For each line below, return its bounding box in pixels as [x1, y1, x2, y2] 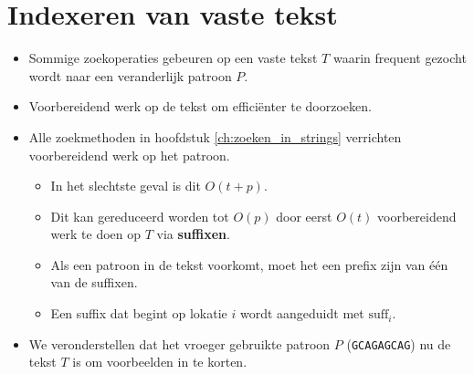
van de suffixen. [50, 273, 138, 292]
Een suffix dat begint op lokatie [50, 304, 227, 323]
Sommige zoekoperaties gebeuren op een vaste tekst [28, 48, 318, 68]
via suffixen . [156, 224, 230, 244]
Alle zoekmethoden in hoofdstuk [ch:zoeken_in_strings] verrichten [28, 127, 402, 146]
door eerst [276, 206, 332, 225]
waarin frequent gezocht [332, 48, 467, 68]
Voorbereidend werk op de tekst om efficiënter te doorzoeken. [28, 97, 372, 116]
